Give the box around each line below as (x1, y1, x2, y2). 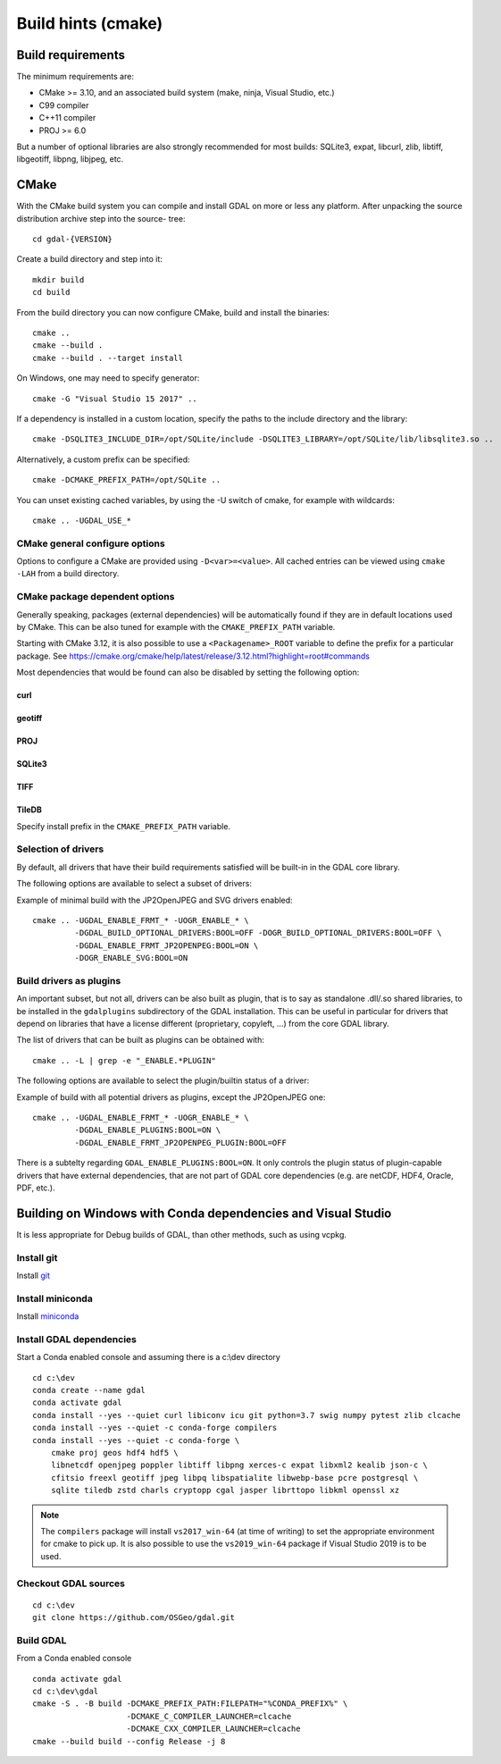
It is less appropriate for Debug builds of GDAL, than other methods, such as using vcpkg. (16, 1229, 347, 1239)
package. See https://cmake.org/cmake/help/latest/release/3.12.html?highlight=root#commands (16, 651, 371, 661)
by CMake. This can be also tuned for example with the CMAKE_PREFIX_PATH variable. (16, 622, 336, 633)
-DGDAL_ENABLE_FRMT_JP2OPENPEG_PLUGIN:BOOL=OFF (74, 1138, 288, 1147)
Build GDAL (16, 1634, 67, 1646)
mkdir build (32, 274, 85, 285)
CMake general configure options (16, 537, 165, 550)
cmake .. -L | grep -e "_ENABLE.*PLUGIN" (32, 1055, 216, 1065)
